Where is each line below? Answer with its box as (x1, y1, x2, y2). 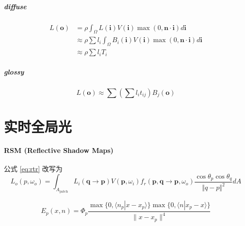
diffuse (4, 1, 27, 11)
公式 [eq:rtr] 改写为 (4, 163, 63, 173)
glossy (4, 66, 24, 76)
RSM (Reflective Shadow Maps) (4, 145, 114, 155)
